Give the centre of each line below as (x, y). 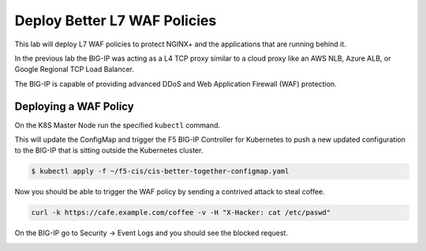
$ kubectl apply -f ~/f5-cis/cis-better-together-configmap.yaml (160, 172)
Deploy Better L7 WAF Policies (116, 20)
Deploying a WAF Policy (74, 106)
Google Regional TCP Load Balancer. (74, 69)
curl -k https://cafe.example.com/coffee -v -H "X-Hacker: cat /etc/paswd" (181, 213)
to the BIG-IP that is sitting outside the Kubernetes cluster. (109, 150)
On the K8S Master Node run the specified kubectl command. (118, 125)
